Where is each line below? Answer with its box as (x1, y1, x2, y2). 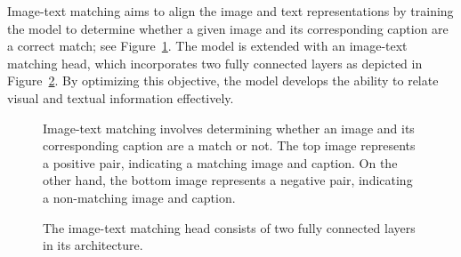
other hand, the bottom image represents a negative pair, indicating (43, 171, 413, 189)
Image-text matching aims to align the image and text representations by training (7, 2, 454, 20)
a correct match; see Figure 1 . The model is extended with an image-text (7, 36, 408, 55)
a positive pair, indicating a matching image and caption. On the (43, 153, 398, 172)
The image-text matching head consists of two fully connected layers (43, 218, 416, 237)
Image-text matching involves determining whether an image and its (43, 118, 415, 137)
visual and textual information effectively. (7, 88, 234, 107)
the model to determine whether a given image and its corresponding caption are (7, 19, 449, 37)
